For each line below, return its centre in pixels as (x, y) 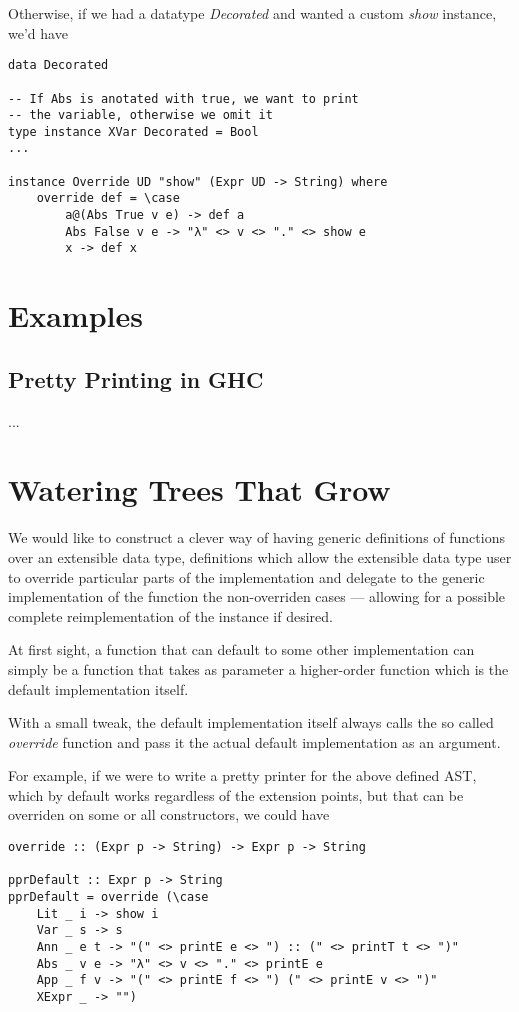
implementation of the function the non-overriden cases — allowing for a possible (257, 596)
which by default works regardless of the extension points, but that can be (236, 794)
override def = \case (108, 198)
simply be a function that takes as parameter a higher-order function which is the (258, 668)
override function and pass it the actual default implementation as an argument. (254, 741)
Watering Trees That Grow (199, 489)
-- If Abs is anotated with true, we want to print (183, 98)
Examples (75, 315)
